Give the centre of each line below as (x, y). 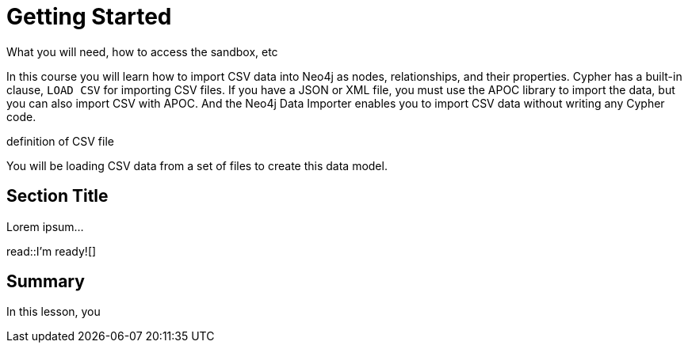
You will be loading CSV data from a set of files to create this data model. (197, 165)
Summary (46, 282)
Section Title (57, 196)
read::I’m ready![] (52, 251)
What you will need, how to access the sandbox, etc (142, 51)
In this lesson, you (54, 312)
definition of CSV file (60, 141)
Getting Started (89, 17)
